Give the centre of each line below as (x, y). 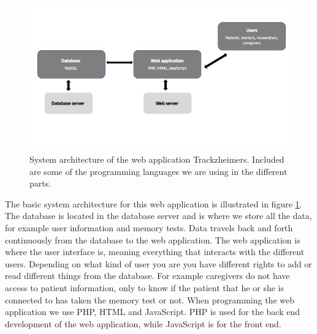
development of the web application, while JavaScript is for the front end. (143, 323)
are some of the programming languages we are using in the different (158, 171)
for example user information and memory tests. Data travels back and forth (149, 228)
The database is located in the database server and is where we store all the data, (158, 216)
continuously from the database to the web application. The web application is (153, 239)
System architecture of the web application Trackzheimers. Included (157, 159)
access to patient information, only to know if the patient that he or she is (144, 288)
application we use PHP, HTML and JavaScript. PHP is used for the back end (152, 312)
